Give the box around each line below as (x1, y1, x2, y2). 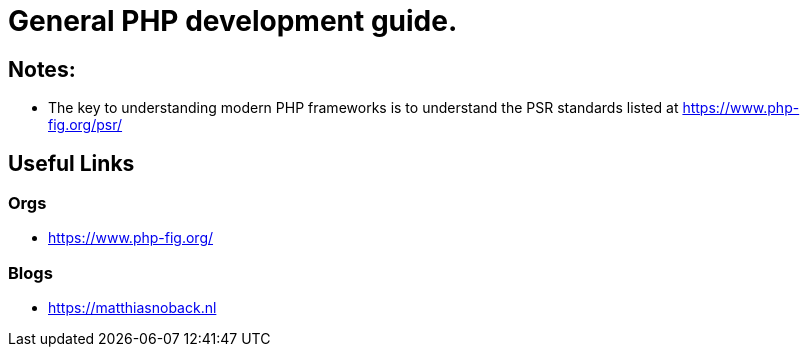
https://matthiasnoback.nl (48, 299, 217, 317)
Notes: (8, 56, 76, 82)
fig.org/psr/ (48, 116, 123, 134)
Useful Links (8, 150, 135, 176)
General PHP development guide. (8, 4, 458, 38)
